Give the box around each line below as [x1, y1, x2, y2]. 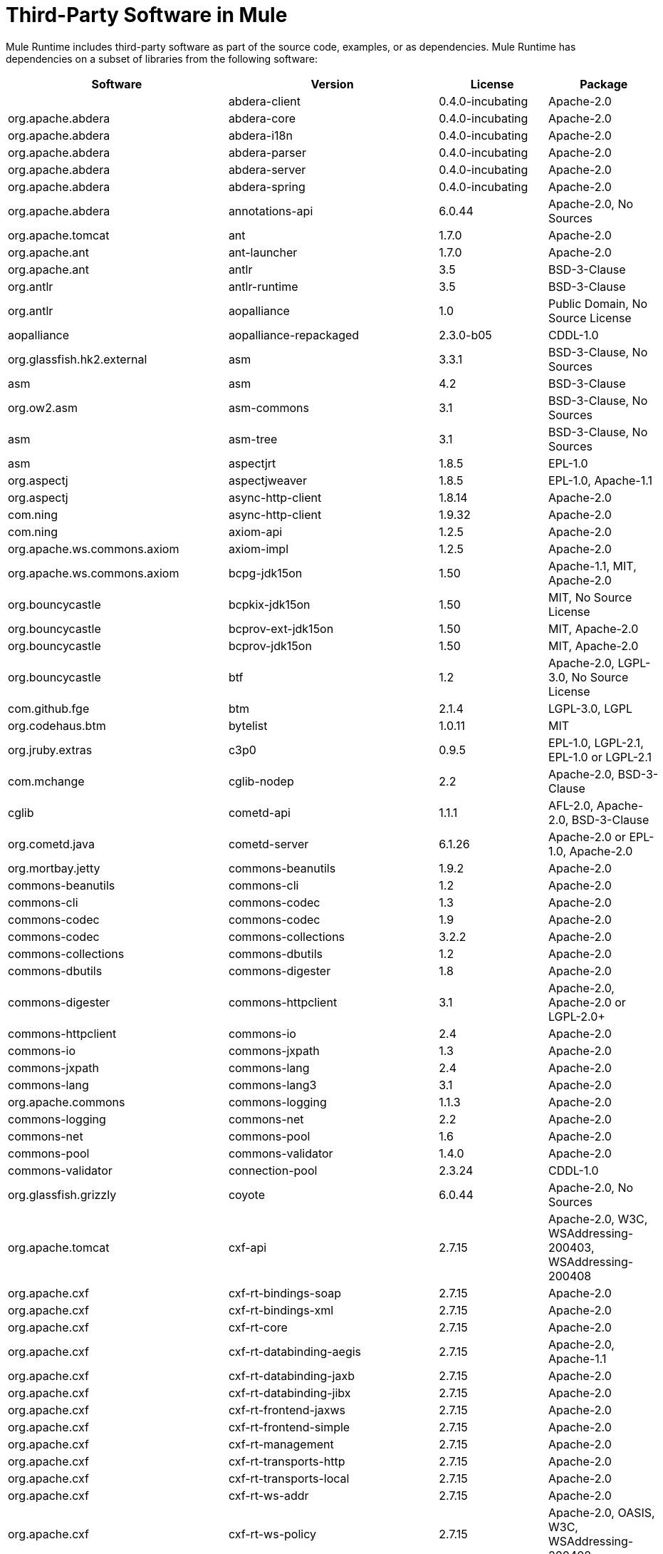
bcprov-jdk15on [228, 638, 312, 653]
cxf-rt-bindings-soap [228, 1285, 341, 1300]
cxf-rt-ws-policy [228, 1526, 316, 1541]
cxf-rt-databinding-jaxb [228, 1368, 355, 1383]
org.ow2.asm [8, 400, 78, 415]
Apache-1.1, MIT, [548, 558, 637, 573]
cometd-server [228, 836, 309, 851]
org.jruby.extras [8, 742, 93, 757]
